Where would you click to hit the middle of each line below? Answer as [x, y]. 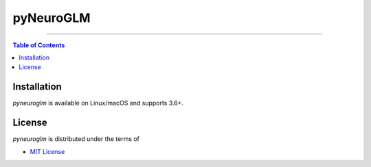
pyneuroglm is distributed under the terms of [76, 139]
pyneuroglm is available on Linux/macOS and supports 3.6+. [98, 103]
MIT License [47, 151]
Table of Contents [39, 45]
